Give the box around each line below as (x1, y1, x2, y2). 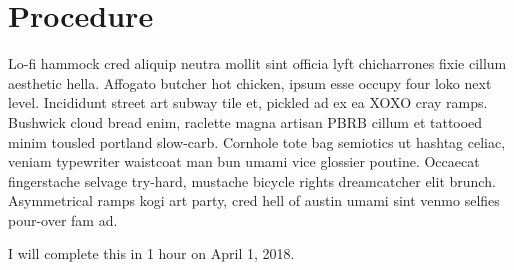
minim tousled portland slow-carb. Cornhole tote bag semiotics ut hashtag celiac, (8, 131, 506, 152)
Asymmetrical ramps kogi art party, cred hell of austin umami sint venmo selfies (8, 190, 500, 211)
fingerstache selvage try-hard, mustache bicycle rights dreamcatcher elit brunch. (8, 170, 496, 191)
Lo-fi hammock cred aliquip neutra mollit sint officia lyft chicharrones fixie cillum (8, 53, 507, 74)
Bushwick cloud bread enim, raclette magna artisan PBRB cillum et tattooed (8, 111, 483, 132)
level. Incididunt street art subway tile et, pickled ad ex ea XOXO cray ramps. (8, 92, 488, 113)
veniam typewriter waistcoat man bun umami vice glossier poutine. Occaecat (8, 151, 480, 172)
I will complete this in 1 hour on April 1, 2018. (8, 243, 295, 264)
